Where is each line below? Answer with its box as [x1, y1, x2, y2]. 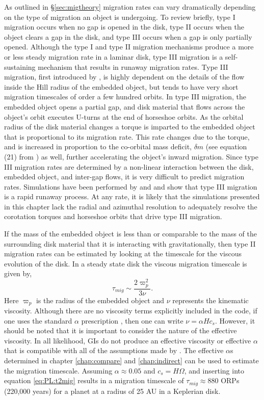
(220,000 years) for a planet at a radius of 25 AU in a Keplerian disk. [4, 385, 221, 396]
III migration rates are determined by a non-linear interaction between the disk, [4, 161, 254, 172]
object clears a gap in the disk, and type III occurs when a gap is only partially [4, 31, 252, 42]
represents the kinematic [172, 295, 249, 305]
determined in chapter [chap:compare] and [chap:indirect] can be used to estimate [4, 355, 259, 366]
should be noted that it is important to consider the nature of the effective [4, 325, 237, 336]
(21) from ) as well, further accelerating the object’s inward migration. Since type [4, 151, 258, 162]
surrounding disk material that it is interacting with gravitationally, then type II [4, 238, 256, 249]
